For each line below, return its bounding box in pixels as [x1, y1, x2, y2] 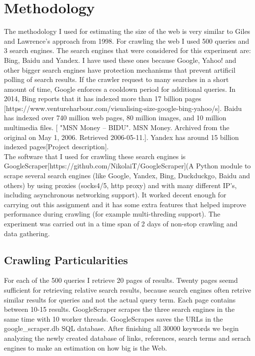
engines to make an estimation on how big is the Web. [4, 342, 167, 353]
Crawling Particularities [4, 252, 128, 267]
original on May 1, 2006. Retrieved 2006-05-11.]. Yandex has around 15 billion [4, 132, 239, 142]
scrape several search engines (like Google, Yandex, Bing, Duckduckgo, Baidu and [4, 170, 250, 181]
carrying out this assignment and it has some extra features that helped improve [4, 199, 246, 209]
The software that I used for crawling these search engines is [4, 151, 186, 161]
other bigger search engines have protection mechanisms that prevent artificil [4, 64, 236, 75]
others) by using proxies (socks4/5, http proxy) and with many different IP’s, [4, 180, 237, 190]
